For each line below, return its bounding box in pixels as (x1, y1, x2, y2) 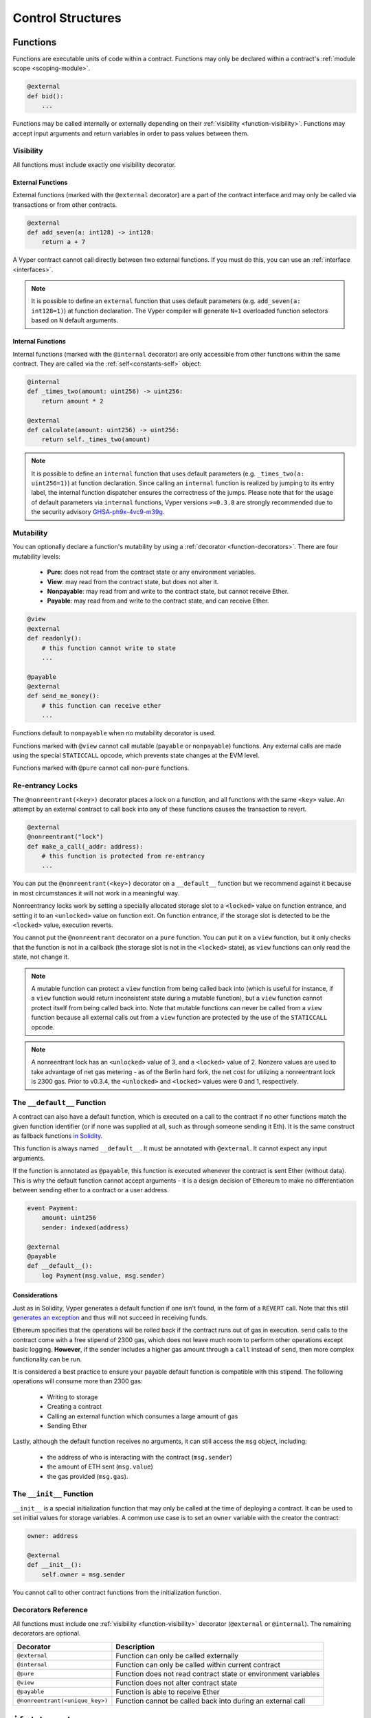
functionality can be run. (12, 1354, 82, 1363)
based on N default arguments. (31, 316, 118, 324)
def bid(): (27, 92, 64, 100)
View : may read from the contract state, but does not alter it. (47, 577, 219, 585)
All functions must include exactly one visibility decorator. (12, 160, 177, 168)
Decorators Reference (12, 1605, 89, 1615)
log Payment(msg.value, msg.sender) (41, 1271, 165, 1280)
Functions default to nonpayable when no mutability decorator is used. (12, 729, 216, 737)
